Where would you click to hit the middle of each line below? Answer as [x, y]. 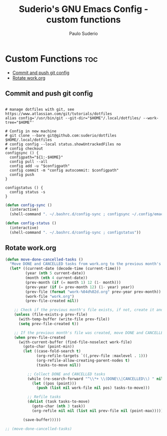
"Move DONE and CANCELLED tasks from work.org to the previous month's [85, 264]
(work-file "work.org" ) [50, 296]
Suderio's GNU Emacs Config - [83, 9]
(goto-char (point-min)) [49, 347]
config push [22, 174]
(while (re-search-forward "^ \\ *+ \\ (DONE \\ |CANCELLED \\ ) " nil [95, 379]
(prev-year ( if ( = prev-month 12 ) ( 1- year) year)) [80, 287]
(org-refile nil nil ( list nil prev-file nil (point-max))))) [97, 411]
